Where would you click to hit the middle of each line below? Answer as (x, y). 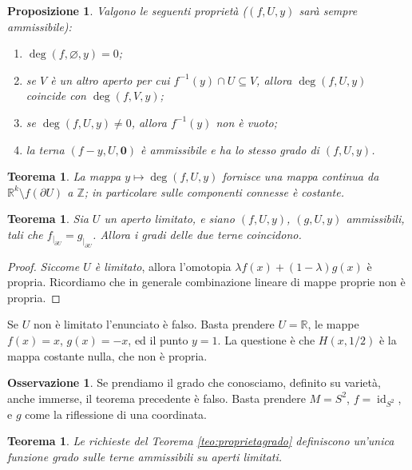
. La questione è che (266, 340)
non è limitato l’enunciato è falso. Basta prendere (154, 324)
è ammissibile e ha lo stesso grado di (230, 149)
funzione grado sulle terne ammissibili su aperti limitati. (145, 456)
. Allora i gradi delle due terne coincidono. (197, 234)
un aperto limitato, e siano (169, 219)
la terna (45, 149)
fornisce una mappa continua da (301, 176)
